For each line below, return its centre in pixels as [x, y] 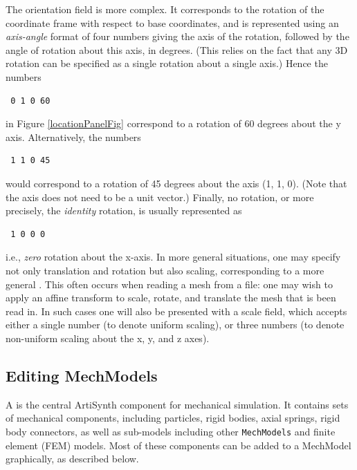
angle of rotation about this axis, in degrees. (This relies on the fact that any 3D [177, 49]
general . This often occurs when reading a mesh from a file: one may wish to [169, 284]
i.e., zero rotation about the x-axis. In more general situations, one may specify [173, 257]
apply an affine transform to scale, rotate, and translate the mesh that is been [171, 298]
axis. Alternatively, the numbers [73, 137]
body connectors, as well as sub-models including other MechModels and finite [171, 431]
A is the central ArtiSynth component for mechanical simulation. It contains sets [177, 404]
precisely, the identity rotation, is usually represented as [124, 210]
